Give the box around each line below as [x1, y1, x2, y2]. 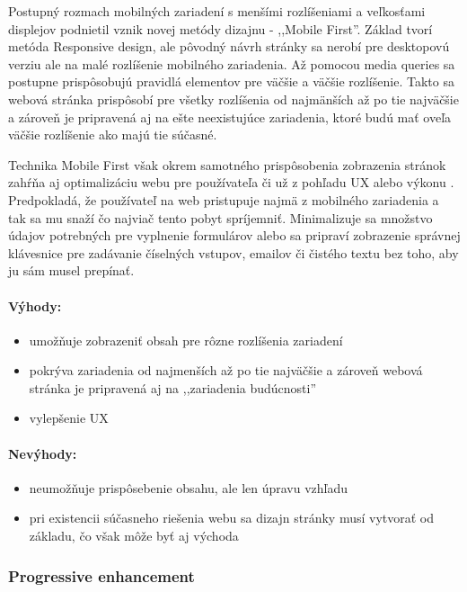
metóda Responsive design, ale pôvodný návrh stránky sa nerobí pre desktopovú [8, 37, 450, 56]
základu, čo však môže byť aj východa [29, 526, 239, 545]
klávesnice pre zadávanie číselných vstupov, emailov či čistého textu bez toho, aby [8, 243, 459, 262]
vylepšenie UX [29, 408, 109, 427]
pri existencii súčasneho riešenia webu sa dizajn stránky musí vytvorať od [29, 508, 435, 527]
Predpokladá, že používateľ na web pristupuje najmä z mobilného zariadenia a [8, 190, 439, 209]
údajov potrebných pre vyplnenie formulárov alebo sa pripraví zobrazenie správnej [8, 226, 461, 245]
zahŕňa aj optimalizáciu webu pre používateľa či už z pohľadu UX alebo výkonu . [8, 173, 454, 192]
